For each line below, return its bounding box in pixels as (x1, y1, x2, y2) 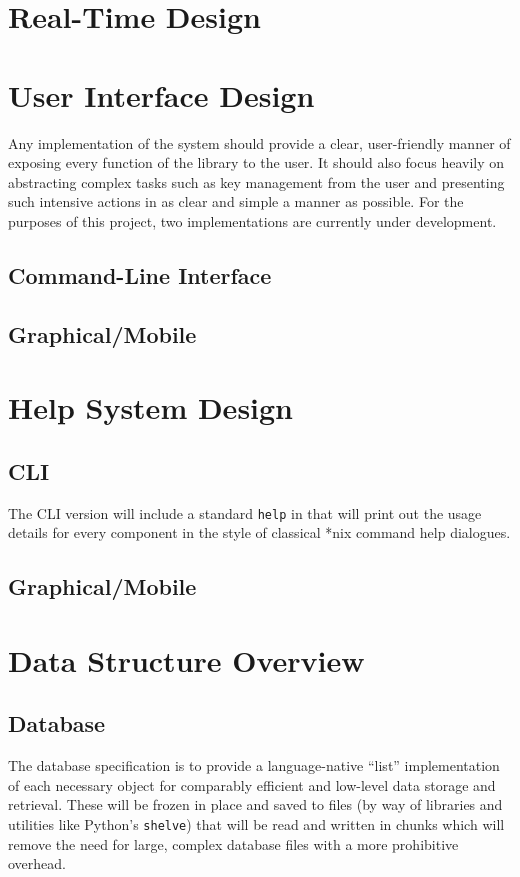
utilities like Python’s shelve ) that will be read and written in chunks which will (8, 814, 505, 834)
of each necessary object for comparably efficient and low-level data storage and (8, 774, 496, 795)
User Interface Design (8, 74, 315, 115)
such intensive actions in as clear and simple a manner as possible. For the (8, 191, 464, 212)
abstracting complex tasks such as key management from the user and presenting (8, 171, 505, 192)
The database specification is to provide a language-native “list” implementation (8, 755, 500, 776)
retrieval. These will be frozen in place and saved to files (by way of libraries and (8, 794, 503, 815)
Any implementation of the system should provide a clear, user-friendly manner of (8, 132, 511, 153)
